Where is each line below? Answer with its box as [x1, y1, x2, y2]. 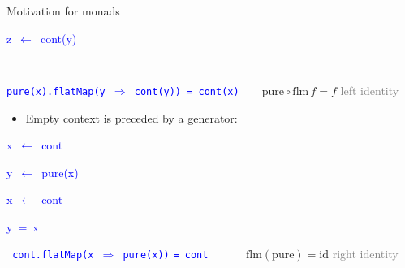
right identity [332, 245, 399, 262]
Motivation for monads [6, 2, 120, 19]
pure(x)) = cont [123, 249, 209, 262]
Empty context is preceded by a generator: [25, 109, 238, 126]
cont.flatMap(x [12, 249, 94, 262]
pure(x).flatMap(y [6, 85, 106, 97]
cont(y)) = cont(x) [134, 85, 239, 97]
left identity [340, 81, 399, 98]
